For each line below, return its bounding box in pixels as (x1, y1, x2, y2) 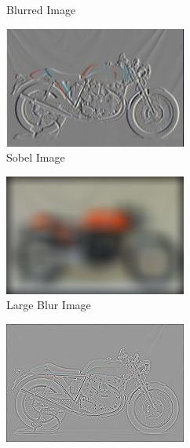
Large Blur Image (6, 297, 91, 313)
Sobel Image (6, 149, 65, 166)
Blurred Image (6, 2, 76, 17)
